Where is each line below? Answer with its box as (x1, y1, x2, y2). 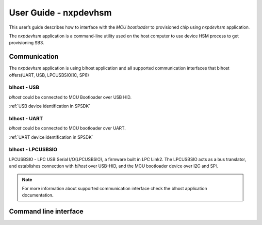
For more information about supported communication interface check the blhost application (22, 186, 207, 191)
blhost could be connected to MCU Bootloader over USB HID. (9, 94, 132, 100)
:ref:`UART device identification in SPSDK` (9, 134, 93, 140)
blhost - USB (9, 84, 40, 91)
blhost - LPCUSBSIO (9, 146, 58, 153)
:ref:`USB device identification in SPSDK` (9, 103, 91, 109)
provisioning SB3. (9, 40, 45, 46)
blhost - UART (9, 115, 43, 122)
